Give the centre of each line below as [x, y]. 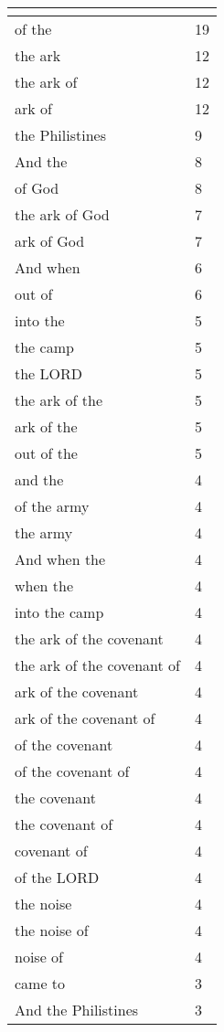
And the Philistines [77, 1010]
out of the [46, 453]
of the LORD [57, 877]
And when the [60, 559]
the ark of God [62, 214]
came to [40, 983]
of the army [52, 506]
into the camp [59, 612]
